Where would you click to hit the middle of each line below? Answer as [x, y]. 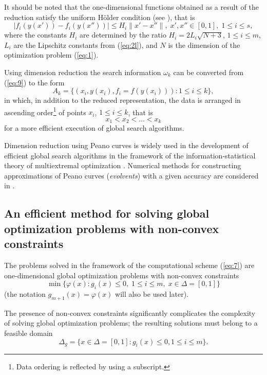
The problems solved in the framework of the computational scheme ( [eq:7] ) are [129, 265]
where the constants [35, 35]
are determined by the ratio [123, 35]
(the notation [25, 293]
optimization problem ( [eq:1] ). [51, 55]
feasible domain [28, 333]
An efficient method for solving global [107, 213]
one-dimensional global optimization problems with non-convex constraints [122, 275]
